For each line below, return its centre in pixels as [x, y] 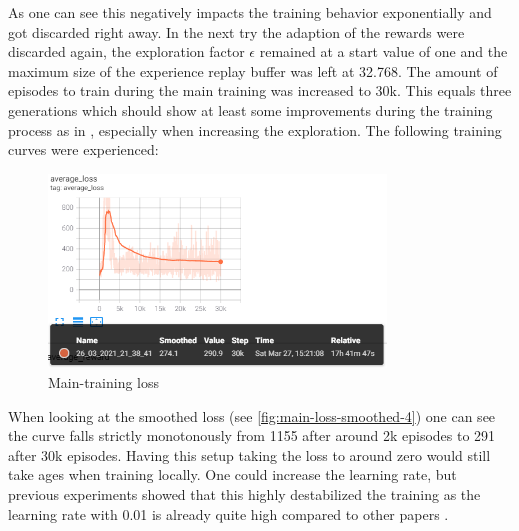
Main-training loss [104, 382]
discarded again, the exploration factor [126, 51]
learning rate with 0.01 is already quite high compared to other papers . [228, 513]
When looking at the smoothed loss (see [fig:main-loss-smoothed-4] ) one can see [252, 415]
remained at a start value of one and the [383, 51]
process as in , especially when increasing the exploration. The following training [255, 129]
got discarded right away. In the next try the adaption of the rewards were [236, 31]
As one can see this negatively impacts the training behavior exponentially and [250, 12]
